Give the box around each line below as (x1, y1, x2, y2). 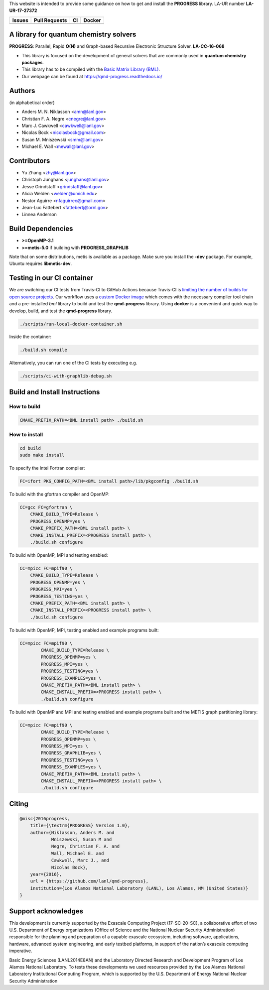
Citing (9, 799, 28, 808)
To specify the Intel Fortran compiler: (9, 465, 85, 471)
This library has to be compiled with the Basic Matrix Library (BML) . (21, 66, 160, 72)
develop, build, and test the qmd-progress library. (9, 308, 113, 314)
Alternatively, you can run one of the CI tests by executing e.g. (9, 360, 137, 366)
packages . (21, 60, 44, 66)
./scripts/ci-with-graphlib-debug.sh (19, 373, 112, 379)
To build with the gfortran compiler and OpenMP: (9, 491, 110, 497)
